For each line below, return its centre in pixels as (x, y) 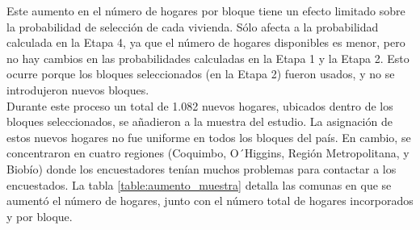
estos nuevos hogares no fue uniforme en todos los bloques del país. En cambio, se (209, 137)
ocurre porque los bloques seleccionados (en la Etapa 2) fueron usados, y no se (201, 74)
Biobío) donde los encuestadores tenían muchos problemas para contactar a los (202, 168)
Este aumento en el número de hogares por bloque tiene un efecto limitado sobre (206, 10)
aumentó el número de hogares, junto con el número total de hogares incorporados (210, 201)
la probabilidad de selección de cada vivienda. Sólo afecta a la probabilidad (193, 26)
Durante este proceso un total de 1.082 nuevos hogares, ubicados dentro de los (200, 105)
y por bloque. (40, 216)
